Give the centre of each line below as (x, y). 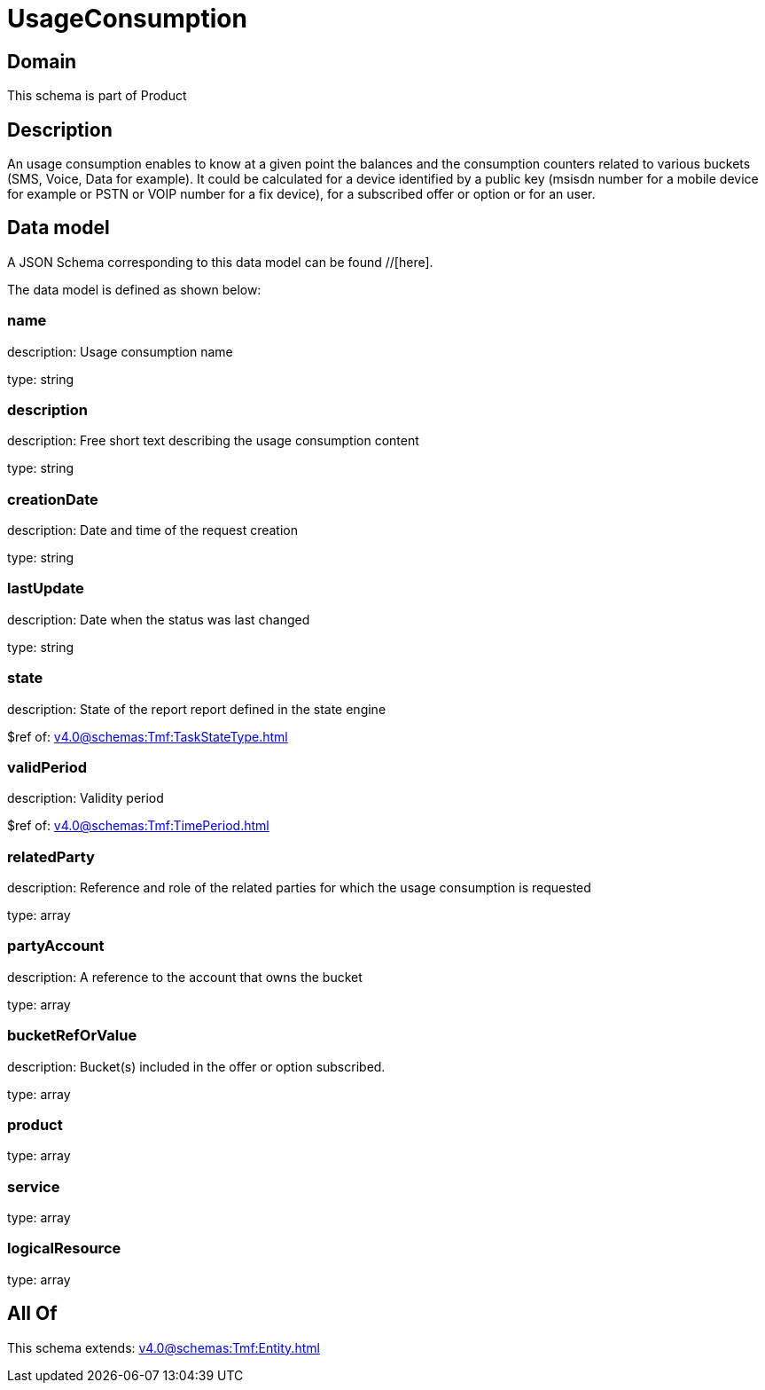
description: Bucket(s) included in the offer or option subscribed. (196, 1066)
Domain (42, 61)
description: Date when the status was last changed (159, 619)
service (34, 1186)
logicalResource (64, 1249)
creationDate (53, 499)
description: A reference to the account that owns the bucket (185, 977)
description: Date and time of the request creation (153, 530)
